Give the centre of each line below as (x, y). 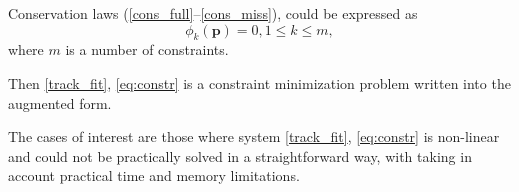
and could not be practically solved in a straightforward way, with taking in (240, 155)
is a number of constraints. (147, 49)
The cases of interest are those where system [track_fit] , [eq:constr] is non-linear (254, 136)
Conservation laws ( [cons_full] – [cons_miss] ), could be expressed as (213, 13)
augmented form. (60, 102)
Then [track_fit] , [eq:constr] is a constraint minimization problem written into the (259, 82)
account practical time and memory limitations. (154, 175)
